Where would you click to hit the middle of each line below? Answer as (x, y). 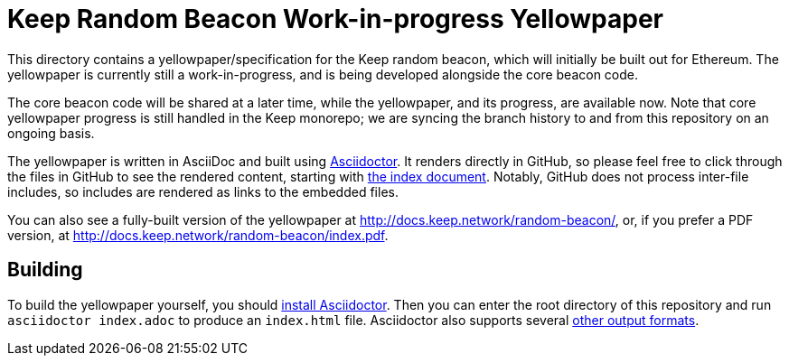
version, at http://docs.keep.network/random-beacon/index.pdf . (198, 235)
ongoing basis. (51, 133)
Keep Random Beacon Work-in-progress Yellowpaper (335, 19)
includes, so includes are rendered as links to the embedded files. (203, 191)
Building (45, 270)
